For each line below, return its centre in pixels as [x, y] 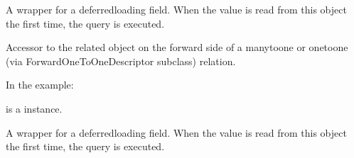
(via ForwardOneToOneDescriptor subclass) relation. [121, 61]
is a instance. [34, 108]
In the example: [40, 85]
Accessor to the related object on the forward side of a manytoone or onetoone [177, 47]
